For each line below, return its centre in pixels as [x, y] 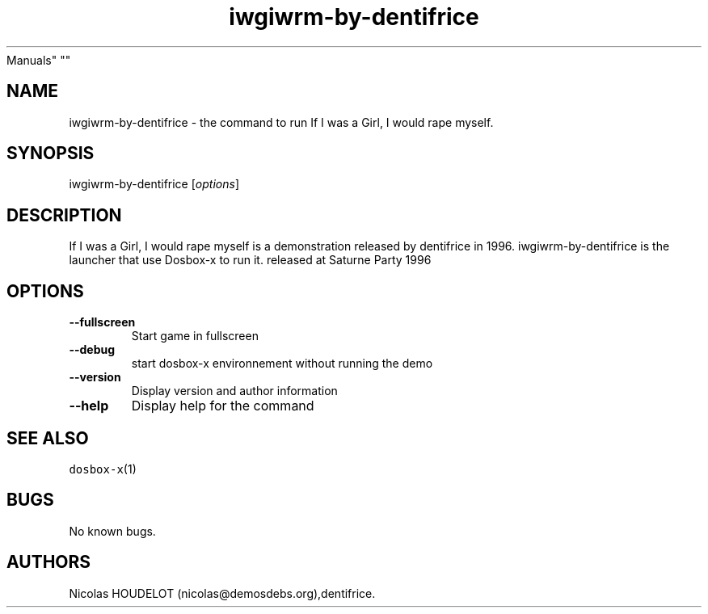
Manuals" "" [39, 60]
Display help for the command [223, 406]
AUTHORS [49, 562]
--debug [92, 350]
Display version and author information [234, 391]
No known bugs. [112, 531]
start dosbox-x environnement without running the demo [282, 364]
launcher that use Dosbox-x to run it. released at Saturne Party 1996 [250, 260]
